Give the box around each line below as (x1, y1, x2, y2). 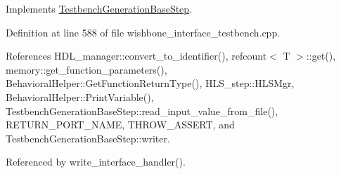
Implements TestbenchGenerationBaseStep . (6, 1, 193, 15)
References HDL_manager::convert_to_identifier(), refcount (6, 48, 267, 63)
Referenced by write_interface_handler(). (6, 154, 186, 169)
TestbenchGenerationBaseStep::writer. (6, 130, 170, 145)
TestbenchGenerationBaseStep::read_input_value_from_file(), (6, 103, 278, 118)
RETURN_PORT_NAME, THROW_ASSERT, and (6, 117, 235, 132)
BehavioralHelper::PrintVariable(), (6, 89, 154, 104)
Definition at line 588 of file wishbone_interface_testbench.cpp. (6, 25, 281, 39)
